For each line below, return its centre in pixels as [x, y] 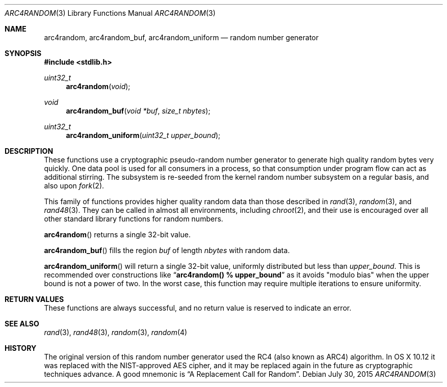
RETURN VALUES [34, 299]
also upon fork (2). [74, 186]
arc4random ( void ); [98, 86]
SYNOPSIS [23, 53]
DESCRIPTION [29, 151]
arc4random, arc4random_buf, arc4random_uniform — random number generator [181, 37]
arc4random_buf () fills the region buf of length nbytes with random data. [167, 250]
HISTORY [21, 348]
